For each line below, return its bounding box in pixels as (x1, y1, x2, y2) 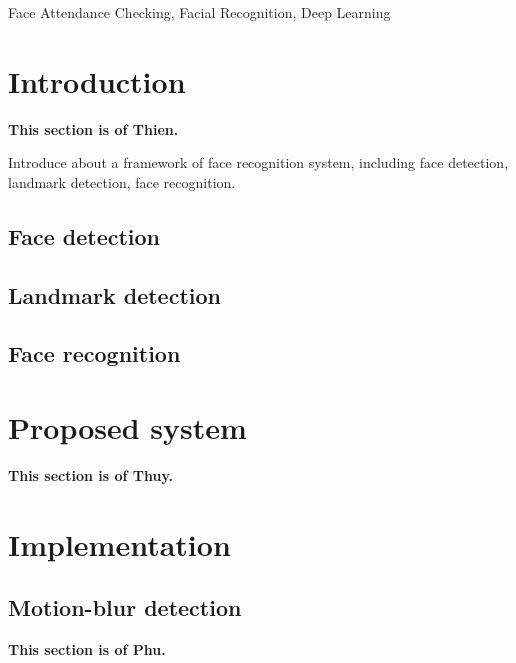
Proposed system (8, 407, 247, 448)
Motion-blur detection (8, 592, 242, 623)
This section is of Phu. (8, 639, 166, 660)
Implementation (8, 523, 231, 564)
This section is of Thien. (8, 118, 179, 139)
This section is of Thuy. (8, 464, 174, 485)
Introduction (8, 60, 186, 101)
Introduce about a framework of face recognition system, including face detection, (8, 152, 509, 173)
